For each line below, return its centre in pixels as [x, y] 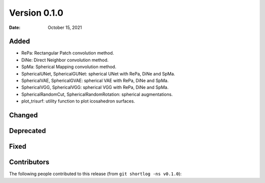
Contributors [29, 162]
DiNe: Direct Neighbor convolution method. [65, 60]
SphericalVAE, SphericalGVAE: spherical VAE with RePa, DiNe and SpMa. [95, 80]
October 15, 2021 [65, 27]
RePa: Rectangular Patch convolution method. [68, 53]
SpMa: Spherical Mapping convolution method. [69, 67]
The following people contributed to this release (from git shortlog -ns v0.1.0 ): [95, 174]
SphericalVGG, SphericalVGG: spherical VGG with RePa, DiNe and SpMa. [95, 87]
